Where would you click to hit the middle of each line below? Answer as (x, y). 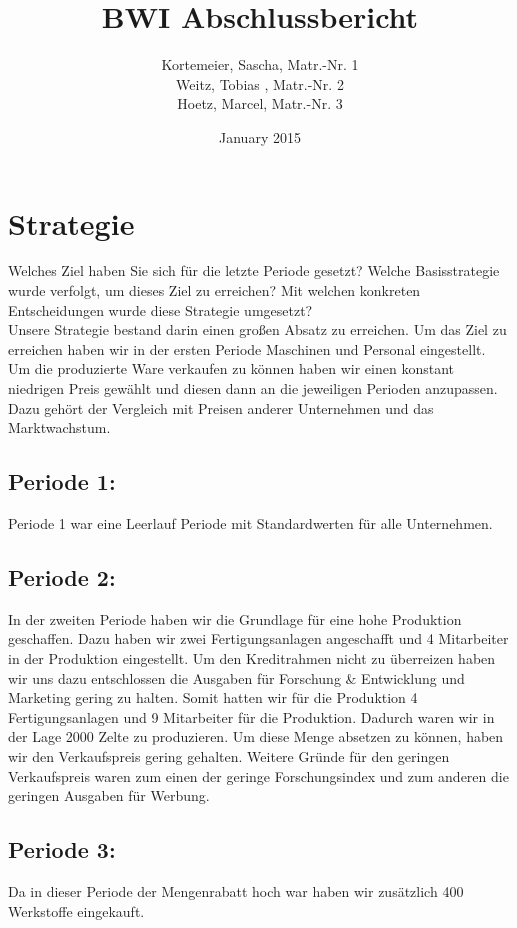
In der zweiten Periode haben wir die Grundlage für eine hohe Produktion (235, 618)
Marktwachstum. (59, 427)
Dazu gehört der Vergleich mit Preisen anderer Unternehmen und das (221, 407)
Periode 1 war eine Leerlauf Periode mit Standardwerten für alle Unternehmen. (250, 522)
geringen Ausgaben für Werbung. (109, 795)
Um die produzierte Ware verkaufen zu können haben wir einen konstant (231, 368)
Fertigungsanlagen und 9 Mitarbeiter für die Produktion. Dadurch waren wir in (251, 716)
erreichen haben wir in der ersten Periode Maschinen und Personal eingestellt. (247, 348)
